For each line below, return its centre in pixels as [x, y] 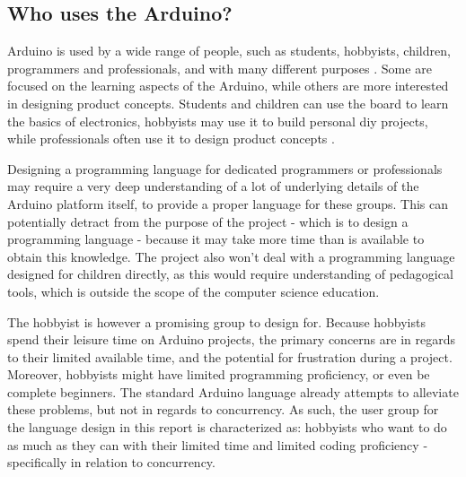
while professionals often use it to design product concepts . [171, 139]
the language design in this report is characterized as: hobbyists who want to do [227, 427]
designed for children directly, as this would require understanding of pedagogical [230, 274]
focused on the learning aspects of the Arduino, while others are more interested [228, 86]
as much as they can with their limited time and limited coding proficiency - [218, 444]
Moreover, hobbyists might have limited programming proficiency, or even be [219, 374]
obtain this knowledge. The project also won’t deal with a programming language [231, 256]
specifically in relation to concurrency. [111, 462]
